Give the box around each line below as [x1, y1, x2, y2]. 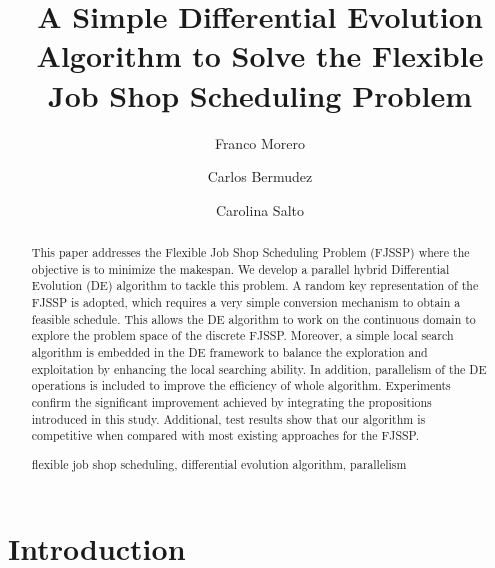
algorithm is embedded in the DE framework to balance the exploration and [31, 344, 428, 361]
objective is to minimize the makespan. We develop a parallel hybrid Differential [31, 260, 450, 277]
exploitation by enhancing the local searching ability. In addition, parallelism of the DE [31, 360, 487, 377]
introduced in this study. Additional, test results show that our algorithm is [31, 410, 426, 427]
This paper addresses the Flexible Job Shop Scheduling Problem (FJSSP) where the [31, 244, 470, 261]
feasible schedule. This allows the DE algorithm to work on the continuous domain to [31, 310, 476, 327]
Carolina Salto [216, 199, 304, 220]
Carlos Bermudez [207, 166, 313, 187]
